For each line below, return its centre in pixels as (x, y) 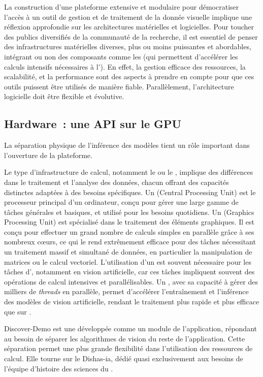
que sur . (18, 311)
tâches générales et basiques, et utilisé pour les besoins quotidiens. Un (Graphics (129, 212)
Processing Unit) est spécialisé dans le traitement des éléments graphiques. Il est (129, 222)
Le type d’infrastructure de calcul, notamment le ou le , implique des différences (129, 172)
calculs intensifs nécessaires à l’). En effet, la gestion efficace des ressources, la (125, 66)
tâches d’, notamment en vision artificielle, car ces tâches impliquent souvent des (129, 272)
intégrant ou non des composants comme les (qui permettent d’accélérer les (121, 56)
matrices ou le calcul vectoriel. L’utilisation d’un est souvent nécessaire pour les (128, 261)
